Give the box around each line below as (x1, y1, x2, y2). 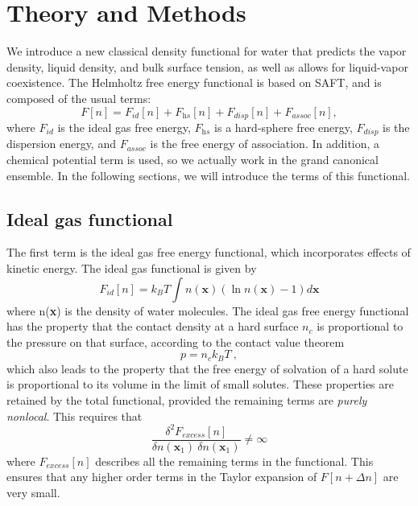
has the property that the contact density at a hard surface (6, 318, 299, 335)
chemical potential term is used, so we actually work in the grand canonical (6, 151, 379, 167)
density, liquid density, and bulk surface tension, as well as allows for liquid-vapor (6, 58, 408, 75)
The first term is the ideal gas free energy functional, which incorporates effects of (6, 244, 411, 261)
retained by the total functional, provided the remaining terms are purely (6, 392, 367, 408)
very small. (6, 483, 60, 500)
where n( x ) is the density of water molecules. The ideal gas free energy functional (6, 302, 409, 319)
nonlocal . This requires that (6, 407, 143, 424)
